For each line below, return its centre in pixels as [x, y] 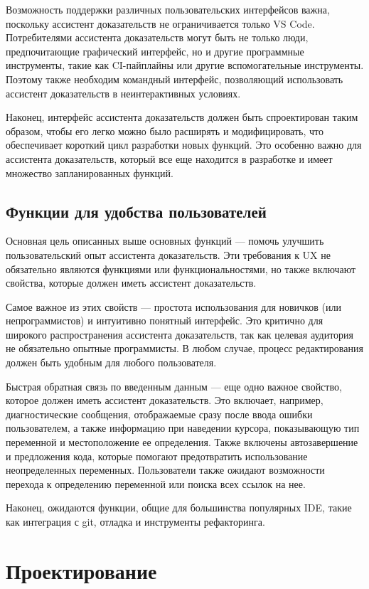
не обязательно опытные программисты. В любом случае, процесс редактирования [184, 348]
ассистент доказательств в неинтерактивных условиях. [123, 93]
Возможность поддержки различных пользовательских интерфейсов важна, [168, 9]
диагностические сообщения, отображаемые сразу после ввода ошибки [159, 414]
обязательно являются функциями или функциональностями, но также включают [181, 269]
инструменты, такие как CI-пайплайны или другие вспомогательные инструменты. [185, 65]
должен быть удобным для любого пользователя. [111, 362]
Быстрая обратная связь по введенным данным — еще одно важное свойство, [174, 386]
